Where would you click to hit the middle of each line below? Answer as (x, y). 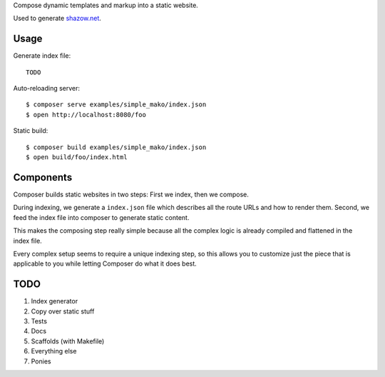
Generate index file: (42, 56)
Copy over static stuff (63, 311)
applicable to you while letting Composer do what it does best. (105, 263)
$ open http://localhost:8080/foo (86, 115)
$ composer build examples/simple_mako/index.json (116, 147)
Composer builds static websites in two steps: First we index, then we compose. (131, 194)
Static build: (31, 131)
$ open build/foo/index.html (77, 157)
